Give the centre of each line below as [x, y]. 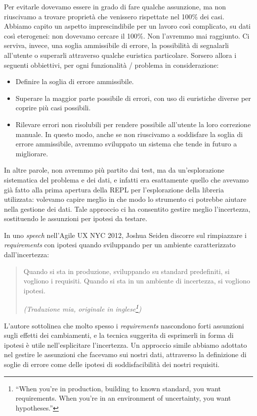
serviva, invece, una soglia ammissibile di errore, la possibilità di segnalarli [116, 45]
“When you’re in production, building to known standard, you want [118, 388]
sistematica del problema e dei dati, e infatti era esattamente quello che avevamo [126, 179]
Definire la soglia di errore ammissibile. [75, 81]
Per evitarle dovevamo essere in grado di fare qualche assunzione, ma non [115, 6]
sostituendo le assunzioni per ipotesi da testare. [76, 218]
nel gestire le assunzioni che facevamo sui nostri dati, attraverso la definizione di [125, 354]
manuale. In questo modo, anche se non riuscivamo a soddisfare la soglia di [129, 134]
